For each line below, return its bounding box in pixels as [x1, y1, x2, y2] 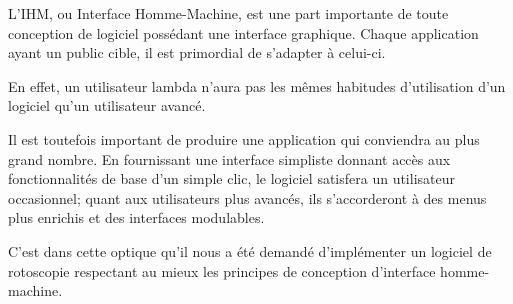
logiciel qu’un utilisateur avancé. [8, 95, 206, 116]
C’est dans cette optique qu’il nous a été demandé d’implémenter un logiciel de [8, 240, 492, 261]
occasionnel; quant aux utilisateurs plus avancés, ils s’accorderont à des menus [8, 187, 487, 208]
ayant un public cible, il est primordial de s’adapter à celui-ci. [8, 42, 386, 63]
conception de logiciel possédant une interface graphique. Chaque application [8, 22, 479, 43]
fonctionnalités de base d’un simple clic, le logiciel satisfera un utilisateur [8, 168, 455, 189]
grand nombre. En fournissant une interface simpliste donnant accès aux [8, 148, 451, 169]
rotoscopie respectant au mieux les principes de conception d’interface [8, 260, 436, 281]
